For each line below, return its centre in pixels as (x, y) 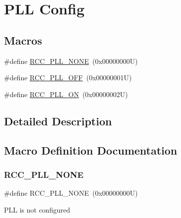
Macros (23, 40)
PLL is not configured (37, 209)
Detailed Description (58, 121)
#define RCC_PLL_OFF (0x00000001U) (68, 78)
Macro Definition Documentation (91, 150)
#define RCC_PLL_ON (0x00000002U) (66, 94)
